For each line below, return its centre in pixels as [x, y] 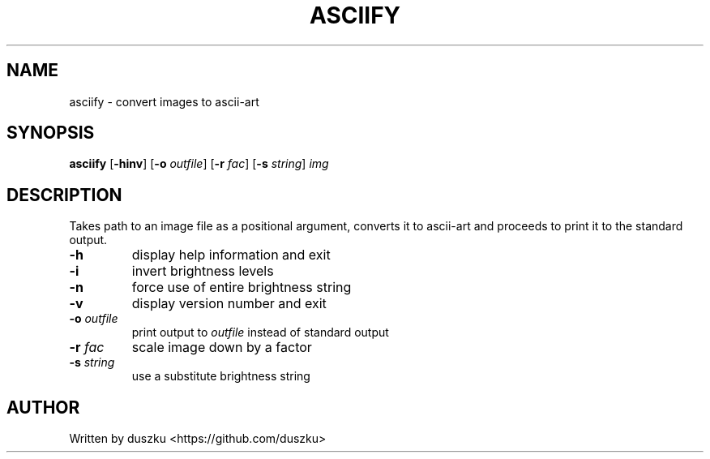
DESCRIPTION [64, 195]
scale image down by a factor [222, 347]
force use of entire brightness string [242, 287]
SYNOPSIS [51, 133]
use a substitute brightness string [221, 376]
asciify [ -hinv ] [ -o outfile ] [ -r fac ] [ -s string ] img [199, 164]
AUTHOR [43, 407]
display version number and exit [229, 304]
